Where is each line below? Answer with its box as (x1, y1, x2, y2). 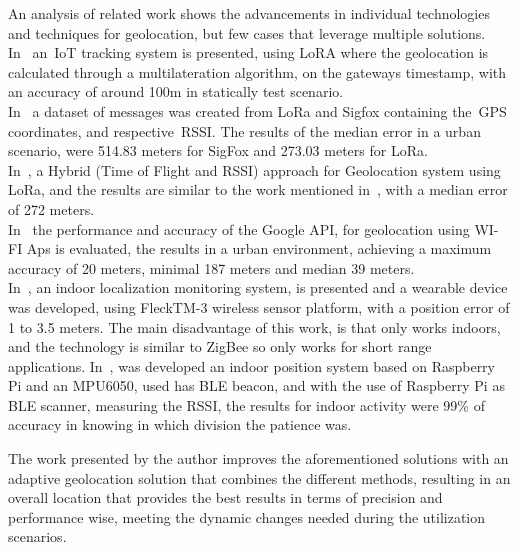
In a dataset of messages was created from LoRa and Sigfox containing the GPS (8, 100, 507, 121)
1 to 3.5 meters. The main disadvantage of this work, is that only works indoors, (8, 316, 501, 337)
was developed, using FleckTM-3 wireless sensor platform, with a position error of (8, 296, 510, 317)
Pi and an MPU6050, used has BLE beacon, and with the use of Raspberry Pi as (8, 375, 505, 396)
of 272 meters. (8, 198, 95, 219)
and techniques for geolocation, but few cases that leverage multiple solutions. (8, 22, 486, 43)
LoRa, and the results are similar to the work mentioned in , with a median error (8, 179, 508, 200)
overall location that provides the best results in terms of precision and (8, 487, 443, 508)
